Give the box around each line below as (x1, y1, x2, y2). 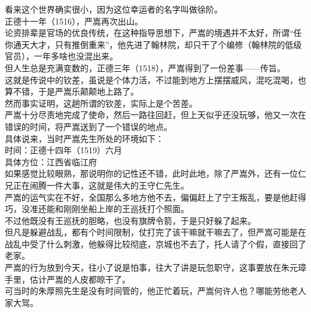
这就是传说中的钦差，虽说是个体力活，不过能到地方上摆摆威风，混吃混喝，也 (5, 73, 306, 86)
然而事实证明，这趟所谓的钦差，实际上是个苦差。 (5, 96, 197, 109)
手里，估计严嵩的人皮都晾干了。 (5, 272, 130, 285)
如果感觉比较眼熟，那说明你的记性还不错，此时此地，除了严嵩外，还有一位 (5, 167, 298, 180)
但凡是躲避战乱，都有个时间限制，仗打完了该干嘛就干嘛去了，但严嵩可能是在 (5, 226, 306, 238)
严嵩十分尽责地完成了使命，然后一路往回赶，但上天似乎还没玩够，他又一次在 (5, 108, 306, 121)
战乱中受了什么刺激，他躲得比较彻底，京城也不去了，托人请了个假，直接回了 (5, 237, 306, 250)
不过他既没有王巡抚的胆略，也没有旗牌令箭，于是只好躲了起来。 (5, 214, 256, 226)
